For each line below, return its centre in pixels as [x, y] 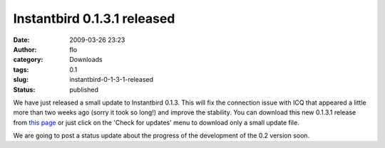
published [84, 90]
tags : [21, 69]
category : [28, 60]
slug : [21, 80]
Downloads [86, 60]
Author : [25, 49]
